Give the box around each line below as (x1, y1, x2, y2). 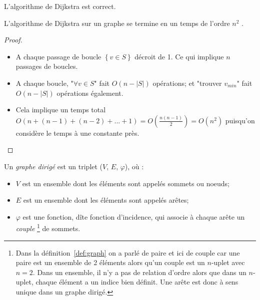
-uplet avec (211, 257, 245, 268)
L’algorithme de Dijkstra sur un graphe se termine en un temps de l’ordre (4, 17, 230, 28)
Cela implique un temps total (15, 104, 106, 115)
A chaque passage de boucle (15, 51, 101, 61)
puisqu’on (225, 115, 255, 125)
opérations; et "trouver (152, 77, 222, 88)
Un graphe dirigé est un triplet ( (4, 161, 103, 171)
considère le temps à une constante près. (15, 127, 139, 138)
